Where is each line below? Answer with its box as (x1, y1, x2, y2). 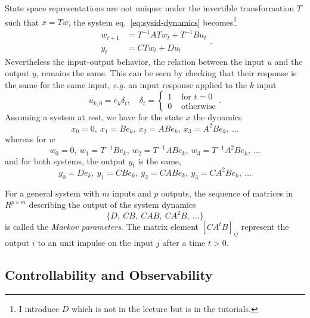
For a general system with (5, 186, 100, 199)
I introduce (18, 302, 60, 314)
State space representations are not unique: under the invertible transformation (5, 2, 294, 14)
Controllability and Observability (5, 266, 213, 284)
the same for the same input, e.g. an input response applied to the (5, 78, 247, 91)
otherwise (181, 102, 216, 111)
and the (274, 55, 303, 67)
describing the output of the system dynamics (29, 198, 196, 211)
